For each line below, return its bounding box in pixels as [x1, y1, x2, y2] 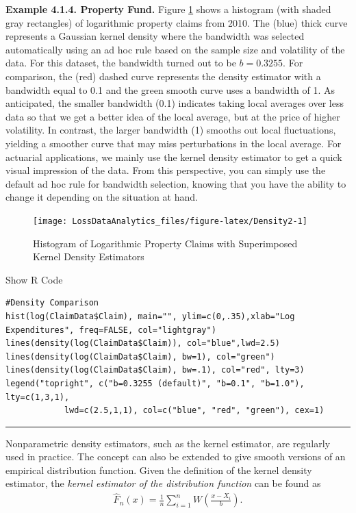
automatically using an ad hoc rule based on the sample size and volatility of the [5, 42, 345, 56]
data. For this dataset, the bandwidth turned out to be [5, 55, 236, 70]
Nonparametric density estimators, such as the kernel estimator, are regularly [5, 436, 331, 450]
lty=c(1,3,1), [5, 392, 70, 402]
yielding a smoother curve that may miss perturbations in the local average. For [5, 136, 342, 150]
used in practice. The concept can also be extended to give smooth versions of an [5, 449, 346, 464]
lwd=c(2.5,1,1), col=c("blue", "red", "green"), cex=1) [64, 405, 325, 416]
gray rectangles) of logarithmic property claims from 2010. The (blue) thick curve [5, 15, 348, 29]
